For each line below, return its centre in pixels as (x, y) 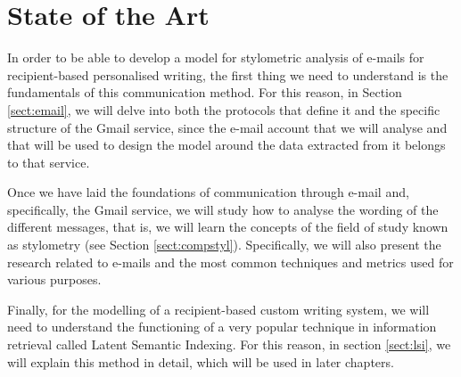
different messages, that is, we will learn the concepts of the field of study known (228, 227)
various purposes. (54, 279)
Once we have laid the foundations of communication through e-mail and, (208, 192)
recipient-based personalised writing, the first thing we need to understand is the (228, 74)
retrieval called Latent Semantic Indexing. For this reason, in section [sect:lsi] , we (229, 344)
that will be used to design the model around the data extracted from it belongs (226, 145)
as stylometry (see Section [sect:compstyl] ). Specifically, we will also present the (224, 245)
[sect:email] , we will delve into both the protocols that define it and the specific (224, 109)
